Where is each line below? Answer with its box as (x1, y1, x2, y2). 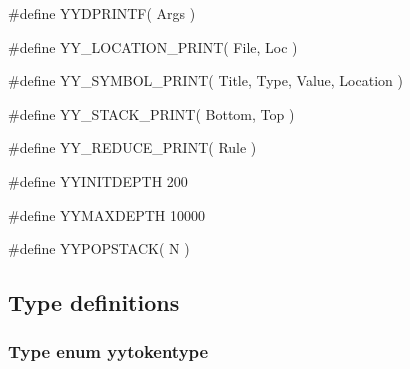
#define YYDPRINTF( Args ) (8, 3, 196, 23)
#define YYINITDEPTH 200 (8, 170, 188, 191)
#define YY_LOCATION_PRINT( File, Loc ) (8, 36, 298, 57)
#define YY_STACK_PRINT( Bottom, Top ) (8, 103, 295, 124)
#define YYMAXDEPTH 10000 (8, 204, 205, 225)
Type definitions (8, 287, 180, 318)
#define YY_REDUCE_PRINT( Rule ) (8, 137, 257, 158)
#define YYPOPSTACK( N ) (8, 238, 190, 259)
